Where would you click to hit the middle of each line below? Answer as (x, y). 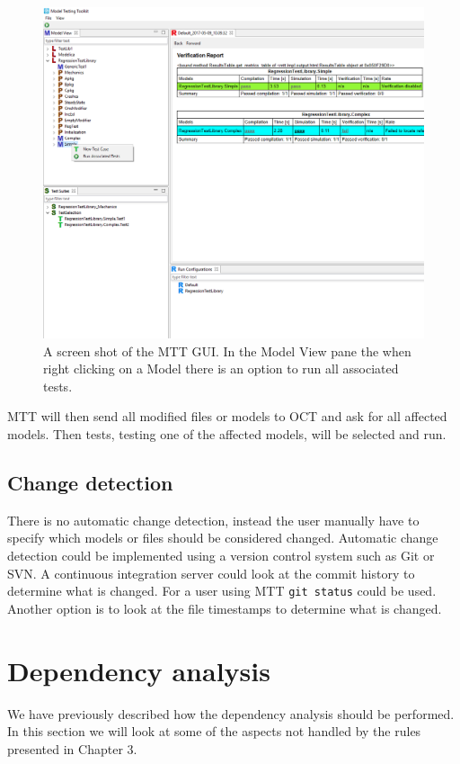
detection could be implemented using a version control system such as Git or (221, 556)
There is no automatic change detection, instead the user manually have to (213, 520)
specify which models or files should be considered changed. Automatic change (223, 538)
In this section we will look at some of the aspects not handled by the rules (214, 731)
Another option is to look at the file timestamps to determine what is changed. (225, 608)
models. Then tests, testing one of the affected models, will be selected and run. (227, 434)
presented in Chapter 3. (72, 748)
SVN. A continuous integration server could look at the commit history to (211, 573)
